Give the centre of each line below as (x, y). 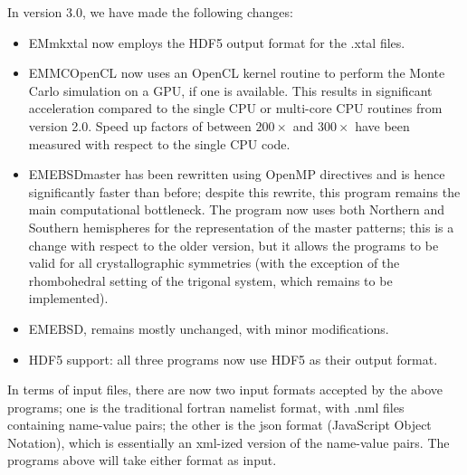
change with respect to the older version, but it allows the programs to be (233, 245)
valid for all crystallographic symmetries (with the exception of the (214, 263)
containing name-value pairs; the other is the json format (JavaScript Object (219, 425)
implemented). (68, 298)
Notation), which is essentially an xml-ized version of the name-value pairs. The (229, 442)
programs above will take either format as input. (142, 460)
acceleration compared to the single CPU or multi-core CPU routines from (235, 108)
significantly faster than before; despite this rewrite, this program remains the (244, 191)
